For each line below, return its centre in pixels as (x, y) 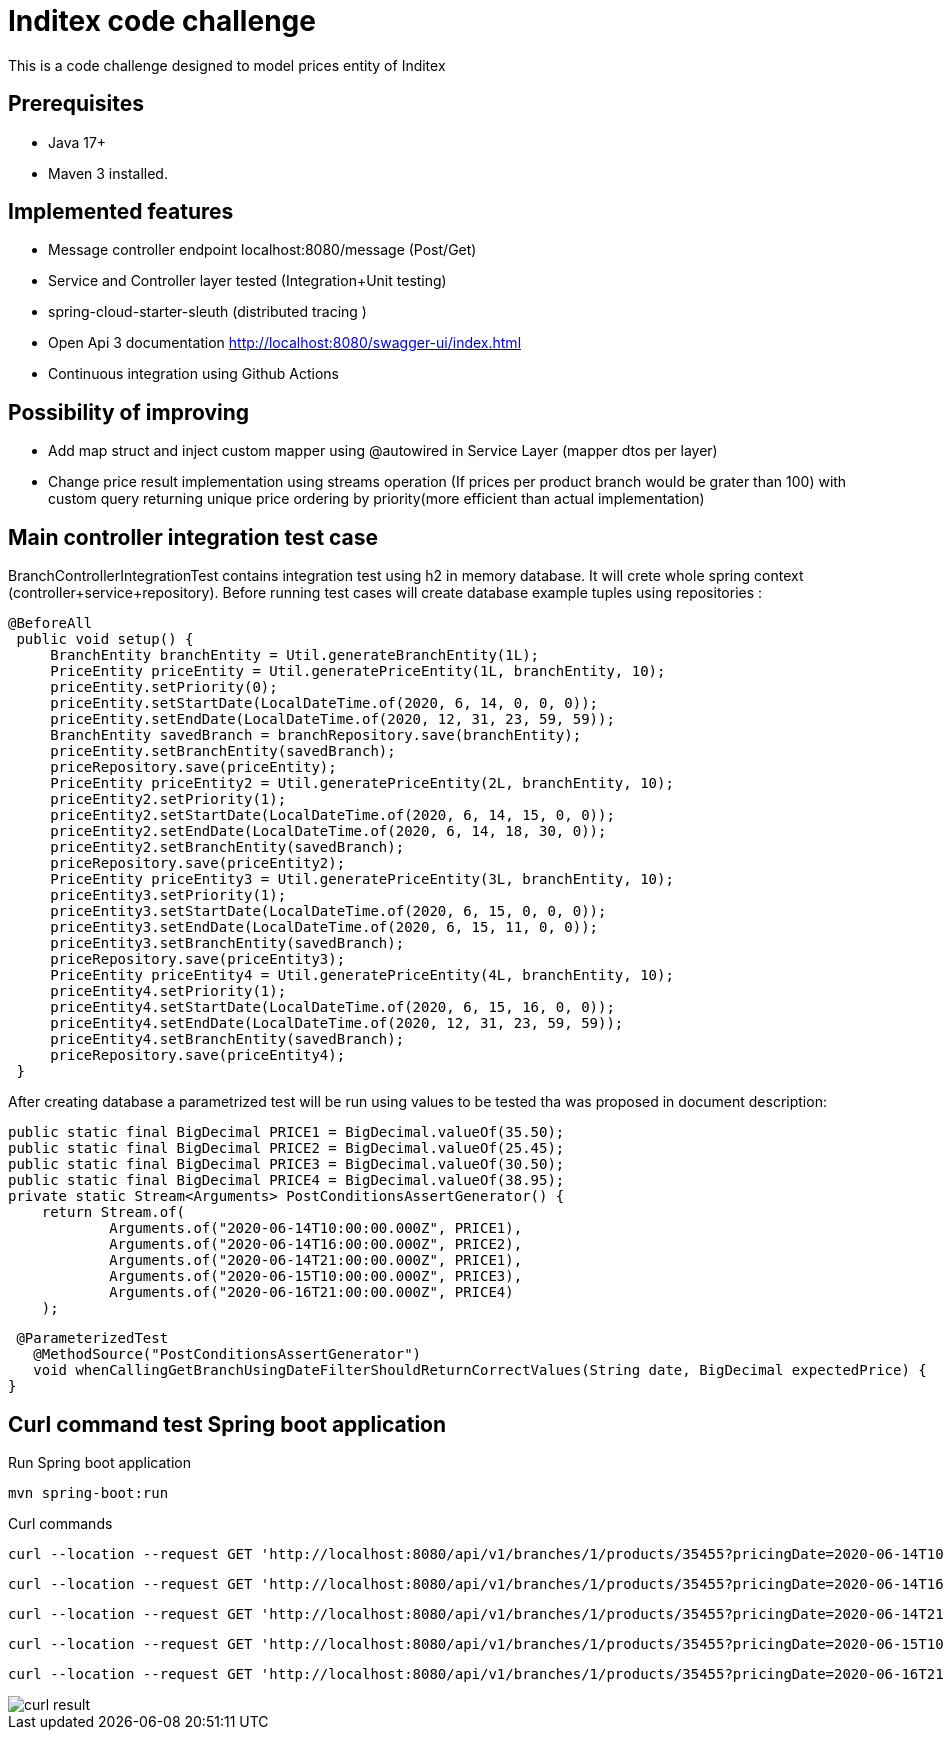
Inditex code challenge (162, 21)
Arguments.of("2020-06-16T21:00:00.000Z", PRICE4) (311, 1292)
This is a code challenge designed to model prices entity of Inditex (227, 65)
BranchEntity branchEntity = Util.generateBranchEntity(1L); (295, 655)
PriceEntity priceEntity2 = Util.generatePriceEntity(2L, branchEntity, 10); (362, 783)
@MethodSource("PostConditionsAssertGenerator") (227, 1354)
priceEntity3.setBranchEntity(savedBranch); (227, 943)
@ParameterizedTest (92, 1338)
